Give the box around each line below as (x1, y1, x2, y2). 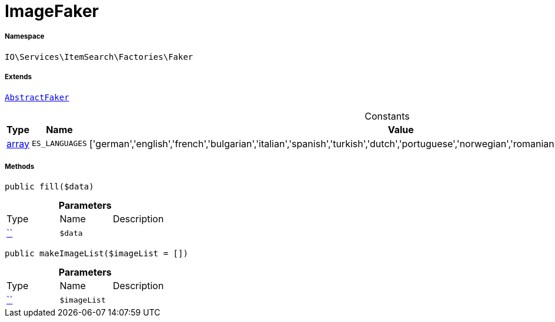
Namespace (5, 32, 45, 41)
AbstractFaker (5, 92, 69, 102)
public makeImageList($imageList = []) (5, 249, 188, 259)
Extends (5, 73, 32, 82)
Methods (5, 162, 35, 171)
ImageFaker (5, 1, 99, 21)
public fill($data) (5, 182, 94, 192)
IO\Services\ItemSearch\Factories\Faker (5, 52, 193, 62)
